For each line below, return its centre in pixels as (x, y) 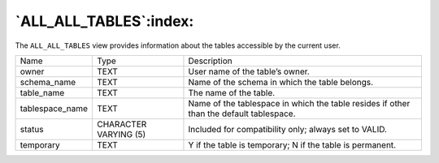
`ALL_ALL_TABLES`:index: (104, 21)
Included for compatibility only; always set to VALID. (288, 129)
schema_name (48, 82)
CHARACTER (122, 124)
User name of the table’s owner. (249, 71)
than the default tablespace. (242, 114)
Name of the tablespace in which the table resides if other (299, 103)
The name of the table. (232, 92)
